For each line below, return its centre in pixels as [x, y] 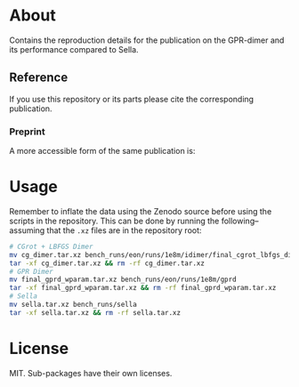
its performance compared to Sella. [74, 49]
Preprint [28, 132]
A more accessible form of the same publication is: [102, 151]
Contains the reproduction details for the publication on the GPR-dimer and [147, 40]
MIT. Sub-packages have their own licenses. [91, 373]
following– [240, 221]
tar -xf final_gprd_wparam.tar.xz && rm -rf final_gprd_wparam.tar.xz [143, 288]
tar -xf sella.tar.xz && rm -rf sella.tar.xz [95, 312]
